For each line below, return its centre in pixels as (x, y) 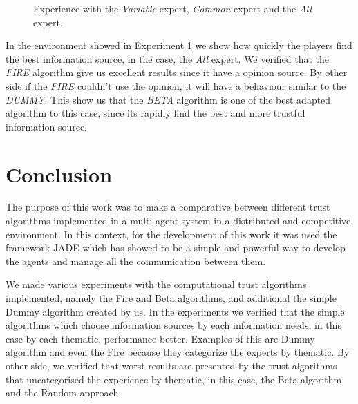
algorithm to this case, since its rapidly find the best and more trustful (156, 113)
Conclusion (59, 174)
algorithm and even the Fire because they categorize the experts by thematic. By (178, 352)
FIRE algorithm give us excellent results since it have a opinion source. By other (177, 72)
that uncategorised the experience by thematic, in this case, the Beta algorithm (174, 379)
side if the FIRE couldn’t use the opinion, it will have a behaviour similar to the (176, 85)
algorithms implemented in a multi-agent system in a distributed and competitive (178, 221)
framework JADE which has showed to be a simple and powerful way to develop (176, 248)
